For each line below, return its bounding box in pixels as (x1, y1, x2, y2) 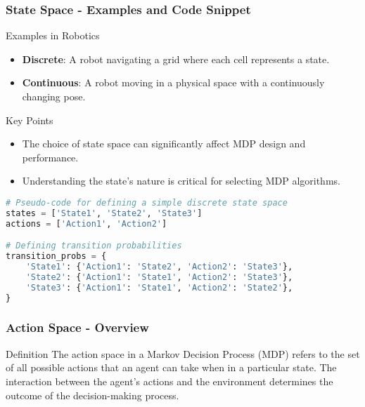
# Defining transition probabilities (6, 241, 182, 251)
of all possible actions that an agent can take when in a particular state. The (6, 360, 337, 375)
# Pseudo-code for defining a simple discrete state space (6, 197, 288, 208)
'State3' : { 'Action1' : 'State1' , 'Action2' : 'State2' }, (25, 282, 293, 293)
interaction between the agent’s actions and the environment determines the (6, 373, 333, 388)
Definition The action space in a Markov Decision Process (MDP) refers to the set (6, 346, 360, 361)
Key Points (6, 112, 53, 127)
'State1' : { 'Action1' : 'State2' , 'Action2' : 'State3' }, (25, 262, 293, 272)
